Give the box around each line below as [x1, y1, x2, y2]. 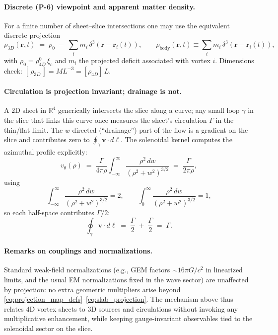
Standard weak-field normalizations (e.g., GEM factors [4, 264, 170, 275]
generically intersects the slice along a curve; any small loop [58, 105, 240, 115]
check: [4, 65, 22, 76]
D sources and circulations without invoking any [91, 303, 238, 314]
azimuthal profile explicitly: [4, 146, 87, 157]
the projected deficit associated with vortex [79, 55, 210, 65]
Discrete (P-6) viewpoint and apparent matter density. [4, 1, 196, 11]
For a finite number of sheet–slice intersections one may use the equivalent [4, 20, 230, 30]
